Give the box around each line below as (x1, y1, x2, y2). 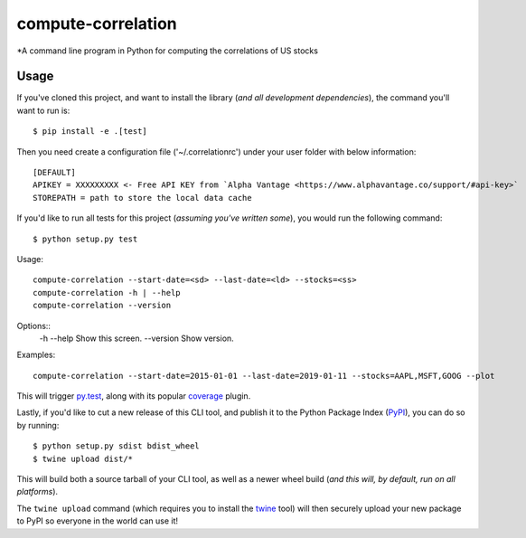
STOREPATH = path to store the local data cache (33, 193, 252, 203)
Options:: (16, 320, 52, 331)
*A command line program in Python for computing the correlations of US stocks (16, 45, 318, 56)
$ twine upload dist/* (33, 453, 134, 464)
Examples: (16, 349, 56, 361)
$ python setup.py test (33, 233, 138, 244)
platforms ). (16, 486, 59, 497)
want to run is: (16, 105, 70, 116)
